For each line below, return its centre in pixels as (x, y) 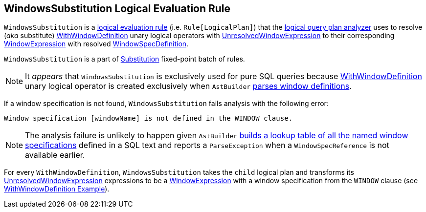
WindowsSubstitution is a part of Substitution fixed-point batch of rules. (124, 59)
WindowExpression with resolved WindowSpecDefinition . (96, 44)
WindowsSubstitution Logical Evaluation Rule (117, 9)
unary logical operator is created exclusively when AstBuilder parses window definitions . (188, 86)
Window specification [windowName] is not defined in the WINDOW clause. (148, 118)
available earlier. (55, 155)
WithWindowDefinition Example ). (57, 189)
